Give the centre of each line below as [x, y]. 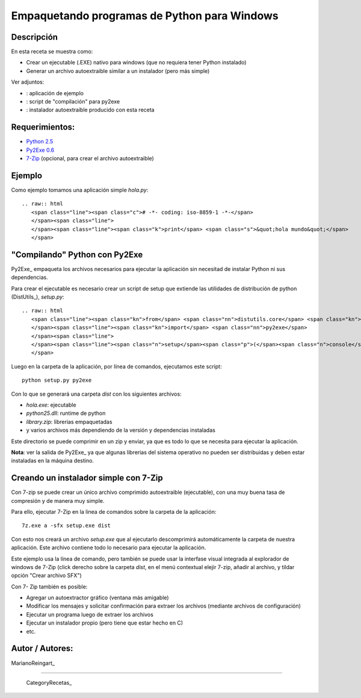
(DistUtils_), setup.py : [38, 297]
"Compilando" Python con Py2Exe [77, 254]
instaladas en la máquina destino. [53, 461]
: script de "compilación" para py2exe [73, 102]
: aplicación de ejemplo [55, 93]
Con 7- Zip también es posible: [49, 587]
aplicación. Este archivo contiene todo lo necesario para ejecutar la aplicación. [109, 547]
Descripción [35, 37]
